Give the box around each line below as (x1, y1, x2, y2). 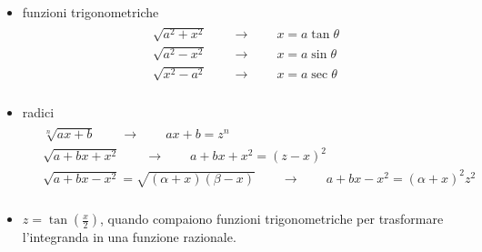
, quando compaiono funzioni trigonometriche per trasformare (100, 209, 444, 228)
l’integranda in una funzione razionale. (22, 227, 236, 247)
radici (22, 103, 55, 122)
